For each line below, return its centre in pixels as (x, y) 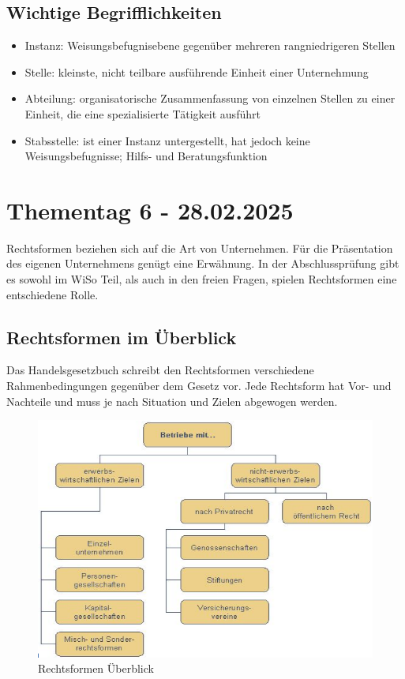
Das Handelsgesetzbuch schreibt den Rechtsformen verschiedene (160, 370)
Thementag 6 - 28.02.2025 (150, 210)
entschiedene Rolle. (52, 294)
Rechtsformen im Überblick (122, 337)
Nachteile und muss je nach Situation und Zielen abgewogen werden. (172, 401)
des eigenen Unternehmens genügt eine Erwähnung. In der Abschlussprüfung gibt (203, 263)
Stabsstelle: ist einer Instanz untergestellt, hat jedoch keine (167, 140)
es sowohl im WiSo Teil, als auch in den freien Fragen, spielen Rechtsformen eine (202, 279)
